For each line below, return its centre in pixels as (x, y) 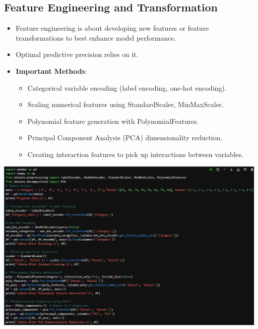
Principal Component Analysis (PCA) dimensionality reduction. (125, 137)
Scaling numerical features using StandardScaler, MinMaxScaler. (126, 104)
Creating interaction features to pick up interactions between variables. (135, 154)
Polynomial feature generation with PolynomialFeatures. (113, 121)
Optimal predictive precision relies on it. (77, 54)
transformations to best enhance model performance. (96, 37)
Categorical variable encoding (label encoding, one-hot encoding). (127, 87)
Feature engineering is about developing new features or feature (112, 28)
